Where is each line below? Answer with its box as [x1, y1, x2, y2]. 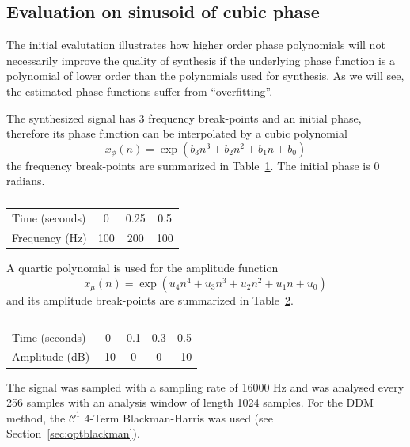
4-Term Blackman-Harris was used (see [84, 409, 274, 426]
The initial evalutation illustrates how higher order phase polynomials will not [6, 36, 385, 53]
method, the [6, 409, 66, 426]
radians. [6, 172, 45, 189]
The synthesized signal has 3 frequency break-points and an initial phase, [6, 109, 362, 126]
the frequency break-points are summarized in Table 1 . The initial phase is [6, 157, 370, 173]
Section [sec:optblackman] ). [6, 425, 140, 441]
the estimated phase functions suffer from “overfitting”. [6, 82, 273, 99]
